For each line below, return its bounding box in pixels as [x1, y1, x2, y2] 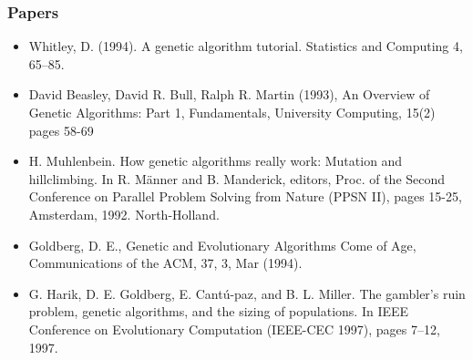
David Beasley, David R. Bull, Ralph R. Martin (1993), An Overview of [28, 85, 430, 104]
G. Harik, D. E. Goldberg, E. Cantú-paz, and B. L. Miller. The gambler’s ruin [28, 283, 466, 303]
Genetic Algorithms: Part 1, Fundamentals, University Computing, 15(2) [28, 103, 436, 121]
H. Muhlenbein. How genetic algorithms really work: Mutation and [28, 151, 403, 170]
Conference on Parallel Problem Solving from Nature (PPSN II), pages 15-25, [28, 187, 462, 206]
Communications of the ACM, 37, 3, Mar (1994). [28, 253, 303, 273]
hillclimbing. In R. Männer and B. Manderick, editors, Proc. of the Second [28, 169, 446, 188]
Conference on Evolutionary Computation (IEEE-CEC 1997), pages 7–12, [28, 319, 440, 338]
